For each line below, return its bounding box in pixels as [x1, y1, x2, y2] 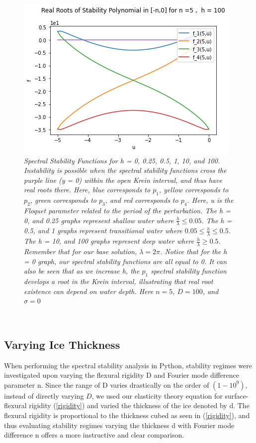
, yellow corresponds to [159, 184, 229, 195]
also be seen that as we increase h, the [24, 266, 140, 276]
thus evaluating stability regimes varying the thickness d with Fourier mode [4, 420, 235, 430]
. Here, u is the [187, 195, 234, 205]
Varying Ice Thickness [4, 336, 120, 352]
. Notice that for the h [160, 246, 227, 257]
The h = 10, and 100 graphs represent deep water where [24, 236, 194, 246]
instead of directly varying [4, 390, 84, 401]
